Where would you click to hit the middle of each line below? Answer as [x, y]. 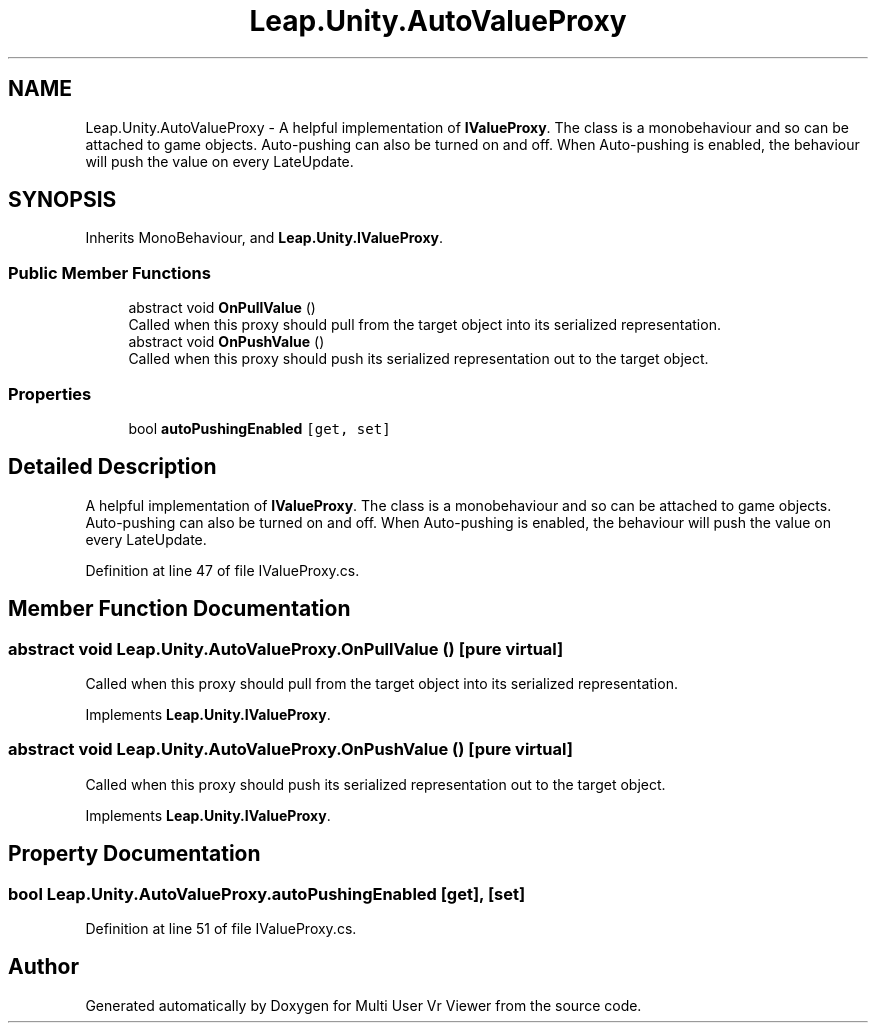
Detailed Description [112, 467]
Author [43, 967]
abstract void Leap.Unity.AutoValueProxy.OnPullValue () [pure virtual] [286, 648]
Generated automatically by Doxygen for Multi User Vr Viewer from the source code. [363, 1005]
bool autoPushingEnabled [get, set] [259, 428]
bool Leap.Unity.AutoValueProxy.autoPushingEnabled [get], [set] [267, 893]
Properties [50, 393]
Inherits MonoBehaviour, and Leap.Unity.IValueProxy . [264, 238]
